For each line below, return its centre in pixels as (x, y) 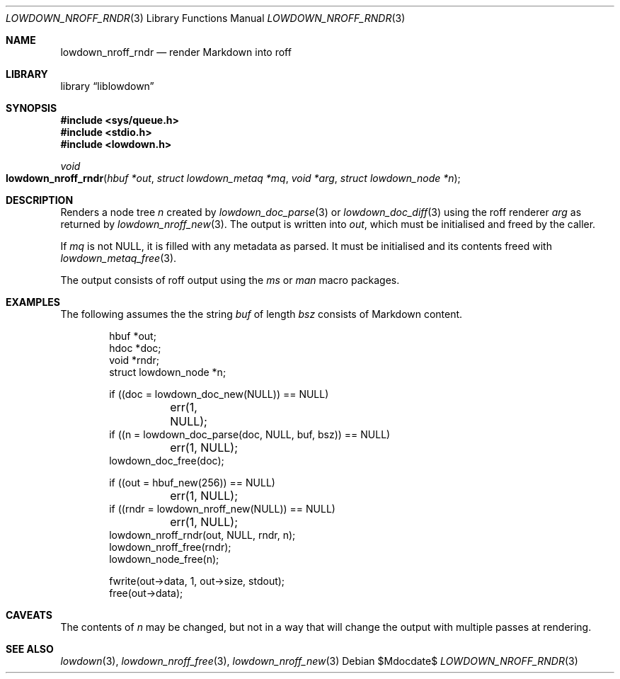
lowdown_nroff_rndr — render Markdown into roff (176, 52)
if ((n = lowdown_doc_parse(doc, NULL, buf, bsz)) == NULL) (250, 434)
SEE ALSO (30, 649)
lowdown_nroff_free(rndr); (170, 547)
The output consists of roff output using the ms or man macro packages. (230, 280)
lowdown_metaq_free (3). (119, 258)
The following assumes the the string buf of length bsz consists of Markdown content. (262, 314)
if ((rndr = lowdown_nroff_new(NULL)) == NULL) (222, 509)
